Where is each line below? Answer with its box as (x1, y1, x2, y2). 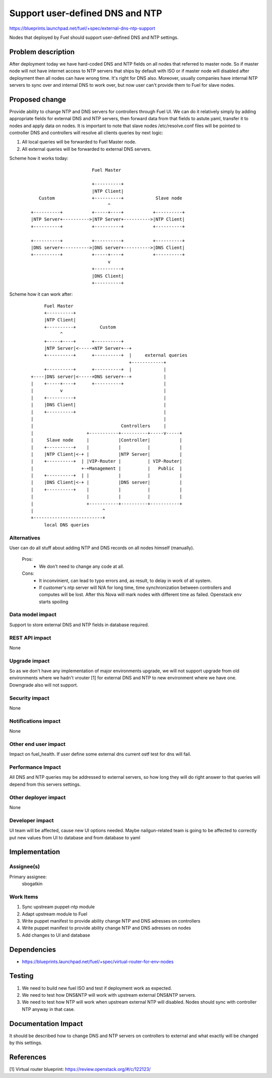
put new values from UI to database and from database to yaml (9, 834, 141, 840)
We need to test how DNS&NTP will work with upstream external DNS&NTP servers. (22, 992, 196, 998)
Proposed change (9, 95, 66, 103)
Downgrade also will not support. (9, 682, 78, 688)
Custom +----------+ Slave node (38, 195, 182, 201)
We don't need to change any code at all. (39, 563, 124, 569)
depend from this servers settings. (9, 781, 81, 787)
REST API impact (9, 634, 51, 641)
